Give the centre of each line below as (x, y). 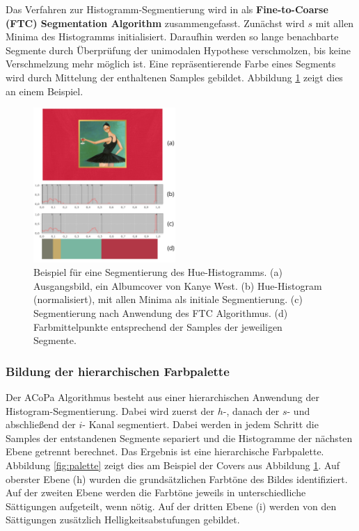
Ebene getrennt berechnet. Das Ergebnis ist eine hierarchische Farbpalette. (165, 451)
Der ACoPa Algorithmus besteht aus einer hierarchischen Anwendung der (162, 397)
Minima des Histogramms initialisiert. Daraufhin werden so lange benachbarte (172, 36)
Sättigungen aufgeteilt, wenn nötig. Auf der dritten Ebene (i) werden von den (171, 506)
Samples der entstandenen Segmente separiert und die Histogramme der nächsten (179, 438)
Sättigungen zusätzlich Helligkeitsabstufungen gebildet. (123, 520)
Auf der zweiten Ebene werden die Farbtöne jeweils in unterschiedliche (156, 492)
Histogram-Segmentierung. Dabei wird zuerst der (110, 410)
